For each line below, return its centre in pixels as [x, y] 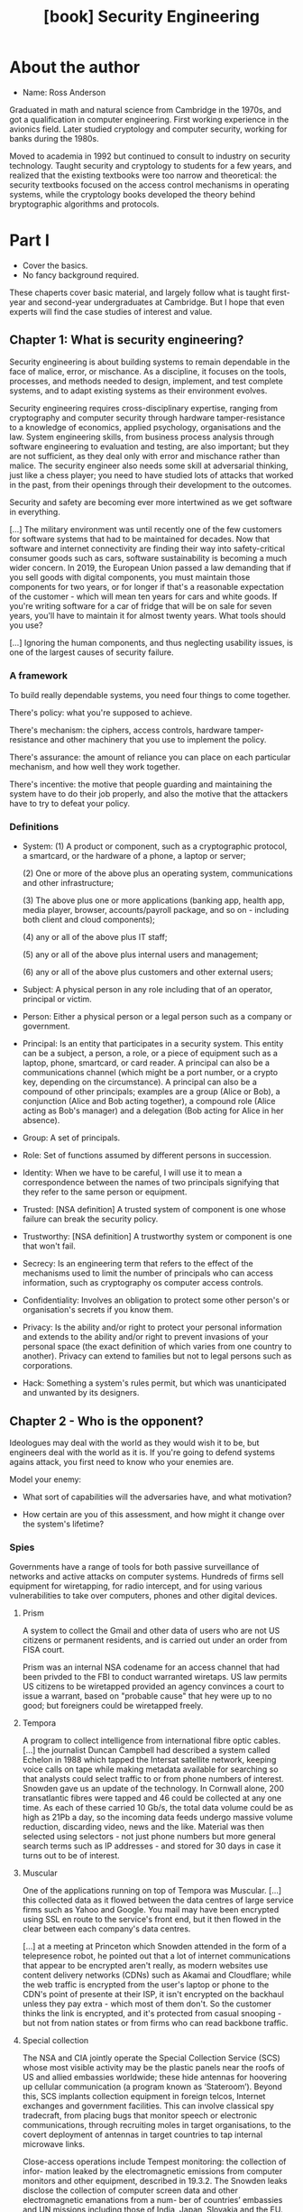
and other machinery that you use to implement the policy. [158, 739]
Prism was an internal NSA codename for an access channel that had [151, 1667]
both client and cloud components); [88, 920]
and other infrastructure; [68, 883]
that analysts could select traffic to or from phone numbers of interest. [153, 1779]
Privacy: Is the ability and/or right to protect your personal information [152, 1327]
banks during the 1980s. [54, 138]
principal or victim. [57, 1000]
